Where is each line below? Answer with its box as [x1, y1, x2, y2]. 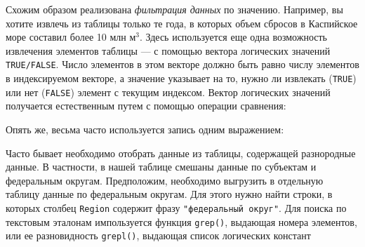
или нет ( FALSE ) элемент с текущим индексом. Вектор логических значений [6, 84, 331, 99]
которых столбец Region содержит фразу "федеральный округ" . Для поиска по [6, 200, 347, 215]
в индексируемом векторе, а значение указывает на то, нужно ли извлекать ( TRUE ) [6, 71, 357, 86]
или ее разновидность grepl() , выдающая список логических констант [6, 228, 311, 243]
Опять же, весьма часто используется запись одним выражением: [6, 121, 284, 136]
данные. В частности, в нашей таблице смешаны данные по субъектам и [6, 159, 317, 174]
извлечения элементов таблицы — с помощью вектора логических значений [6, 43, 331, 58]
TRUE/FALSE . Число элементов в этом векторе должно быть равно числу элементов [6, 57, 359, 72]
